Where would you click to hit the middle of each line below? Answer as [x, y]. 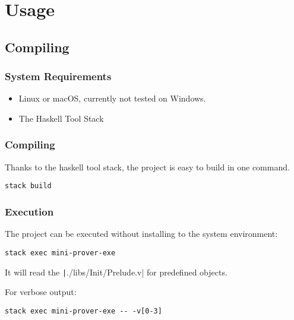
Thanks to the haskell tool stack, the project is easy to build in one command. [147, 167]
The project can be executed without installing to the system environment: [141, 234]
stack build [28, 186]
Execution [29, 211]
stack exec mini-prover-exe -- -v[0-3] [83, 311]
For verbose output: [41, 292]
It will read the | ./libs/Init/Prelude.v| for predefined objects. [116, 272]
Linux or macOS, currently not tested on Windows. [112, 98]
